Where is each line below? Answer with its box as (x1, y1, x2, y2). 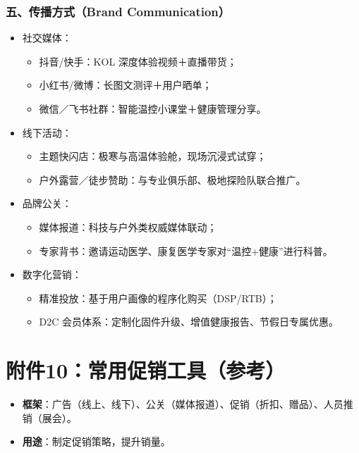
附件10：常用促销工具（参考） (6, 356, 286, 385)
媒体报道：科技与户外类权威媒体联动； (39, 219, 217, 234)
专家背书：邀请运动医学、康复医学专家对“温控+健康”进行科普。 (39, 243, 333, 258)
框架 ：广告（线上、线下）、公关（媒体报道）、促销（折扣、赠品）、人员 (22, 397, 343, 411)
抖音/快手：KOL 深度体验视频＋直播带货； (39, 54, 237, 68)
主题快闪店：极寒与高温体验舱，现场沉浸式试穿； (39, 149, 267, 163)
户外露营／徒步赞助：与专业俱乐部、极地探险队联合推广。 (39, 172, 306, 187)
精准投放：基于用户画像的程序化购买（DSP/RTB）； (39, 290, 277, 305)
